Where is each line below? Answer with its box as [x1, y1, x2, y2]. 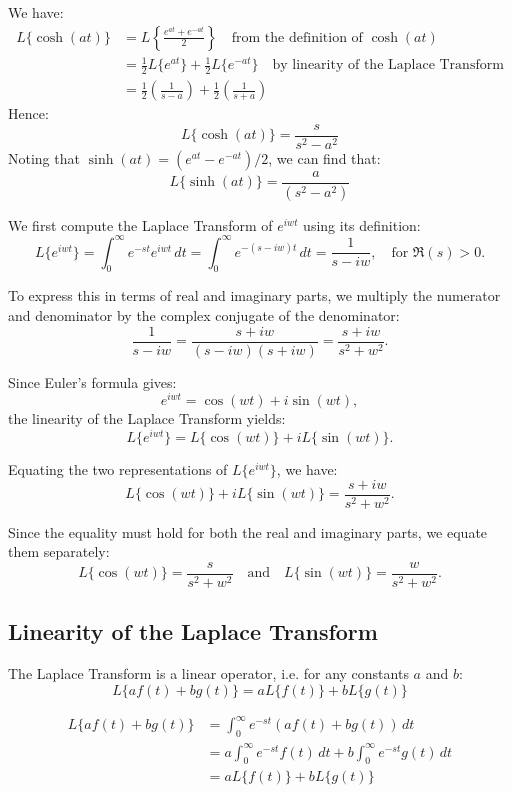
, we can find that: [268, 147, 381, 168]
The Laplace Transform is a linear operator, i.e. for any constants [8, 663, 409, 684]
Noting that [8, 147, 80, 168]
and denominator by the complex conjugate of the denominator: [8, 305, 400, 326]
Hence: [8, 103, 49, 124]
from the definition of [231, 30, 363, 45]
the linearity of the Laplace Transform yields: [8, 408, 286, 429]
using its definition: [303, 214, 421, 235]
